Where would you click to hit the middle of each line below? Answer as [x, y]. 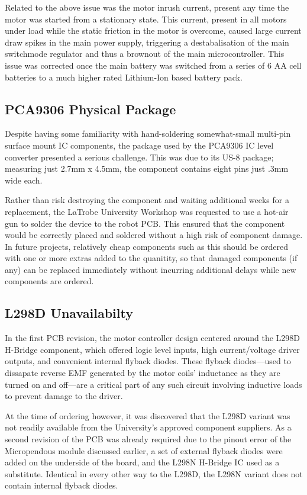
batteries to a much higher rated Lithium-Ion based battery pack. [124, 77]
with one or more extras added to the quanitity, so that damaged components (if [151, 258]
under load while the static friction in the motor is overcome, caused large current [153, 30]
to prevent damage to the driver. [64, 396]
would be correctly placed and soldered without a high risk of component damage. [154, 235]
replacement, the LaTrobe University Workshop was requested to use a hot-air [147, 211]
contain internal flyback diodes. [62, 485]
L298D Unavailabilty [69, 313]
